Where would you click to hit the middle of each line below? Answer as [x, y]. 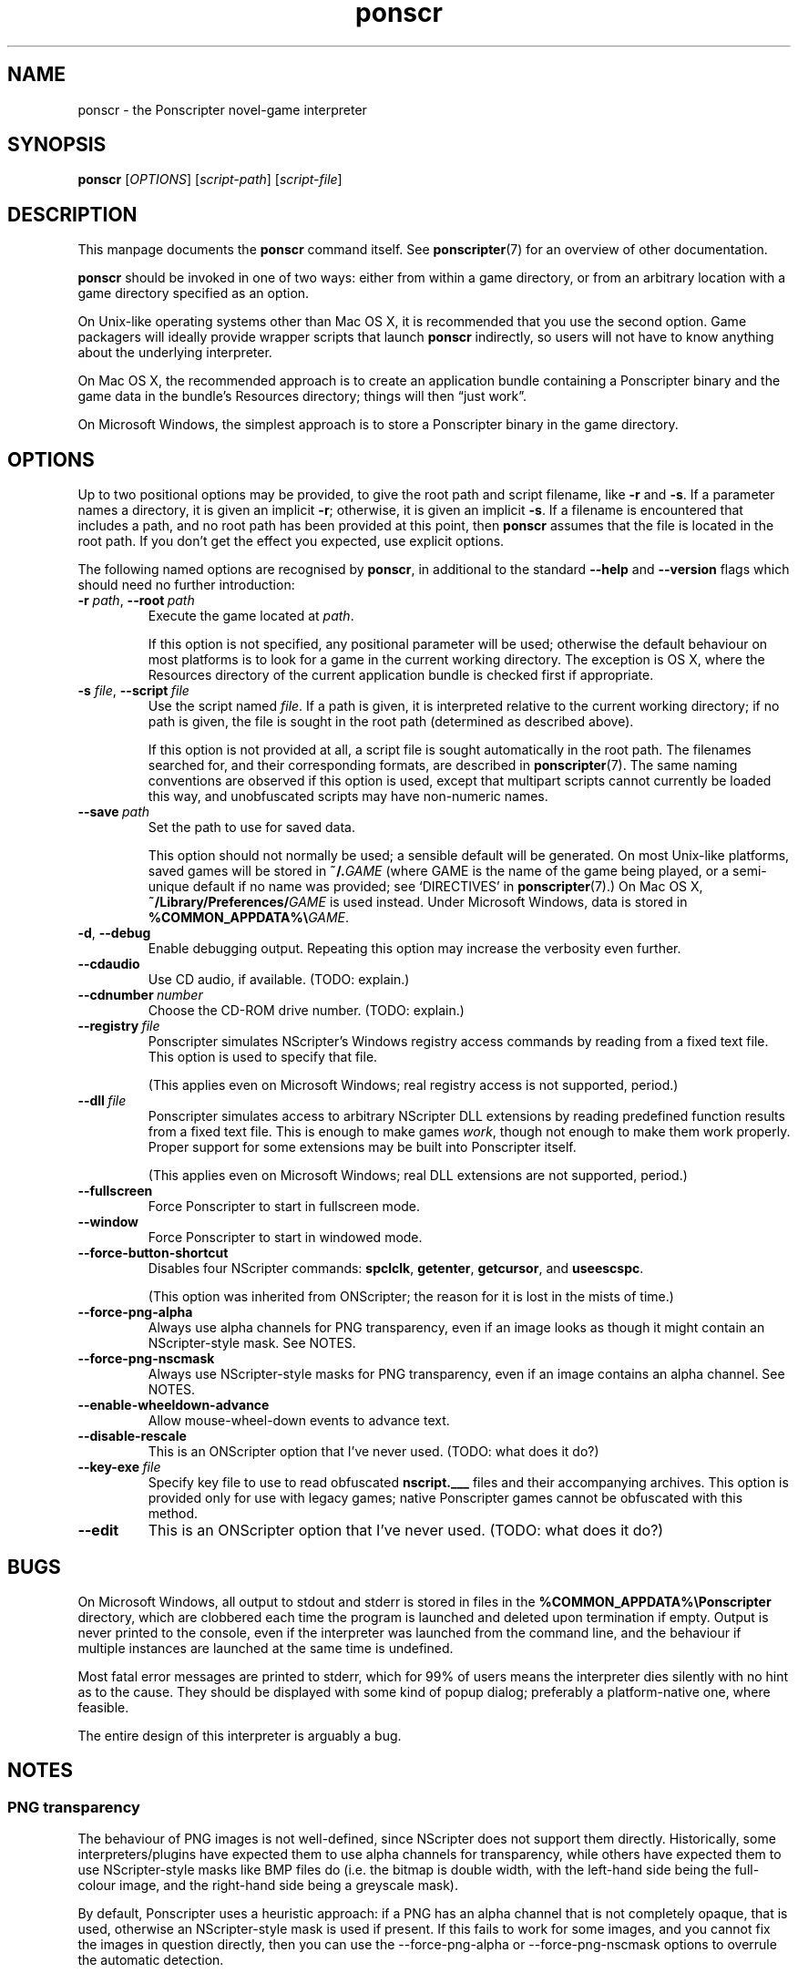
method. [173, 1514]
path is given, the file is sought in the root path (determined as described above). [391, 722]
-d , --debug [114, 933]
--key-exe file [119, 1467]
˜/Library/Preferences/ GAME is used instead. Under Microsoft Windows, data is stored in [418, 902]
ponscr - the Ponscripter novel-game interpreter [222, 109]
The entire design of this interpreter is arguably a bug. [240, 1735]
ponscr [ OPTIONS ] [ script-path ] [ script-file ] [210, 180]
